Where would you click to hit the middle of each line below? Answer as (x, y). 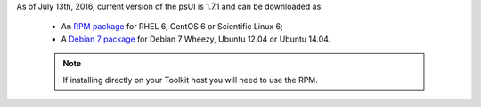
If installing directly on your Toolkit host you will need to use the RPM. (190, 80)
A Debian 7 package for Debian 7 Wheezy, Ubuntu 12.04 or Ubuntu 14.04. (196, 39)
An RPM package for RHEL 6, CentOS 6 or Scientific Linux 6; (172, 27)
